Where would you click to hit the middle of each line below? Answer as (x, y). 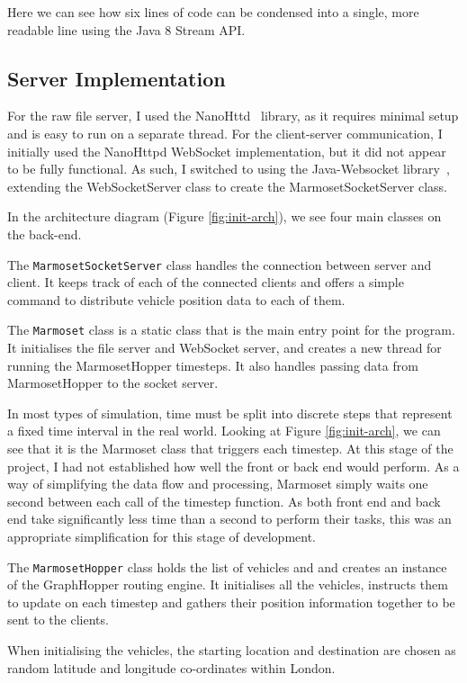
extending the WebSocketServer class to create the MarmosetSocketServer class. (228, 186)
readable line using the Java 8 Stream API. (126, 29)
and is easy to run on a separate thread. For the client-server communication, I (225, 133)
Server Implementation (117, 78)
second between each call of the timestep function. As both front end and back (224, 501)
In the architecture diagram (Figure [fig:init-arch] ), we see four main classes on (225, 216)
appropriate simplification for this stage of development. (162, 536)
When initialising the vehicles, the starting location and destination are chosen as (232, 650)
